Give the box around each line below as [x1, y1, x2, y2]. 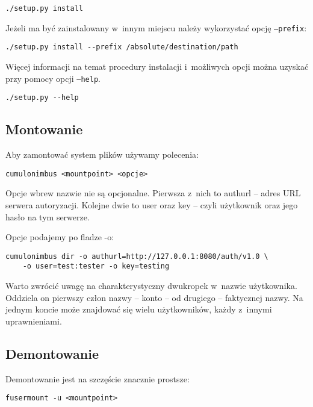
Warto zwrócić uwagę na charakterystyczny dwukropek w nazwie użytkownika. [5, 279, 297, 292]
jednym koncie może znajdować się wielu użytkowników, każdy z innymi [5, 303, 272, 315]
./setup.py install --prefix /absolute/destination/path [5, 43, 238, 52]
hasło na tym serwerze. [5, 210, 90, 223]
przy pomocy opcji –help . [5, 72, 101, 84]
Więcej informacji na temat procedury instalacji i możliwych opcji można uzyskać [5, 60, 309, 72]
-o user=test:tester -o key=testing [22, 262, 170, 271]
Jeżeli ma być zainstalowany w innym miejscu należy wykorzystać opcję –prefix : [5, 21, 307, 34]
